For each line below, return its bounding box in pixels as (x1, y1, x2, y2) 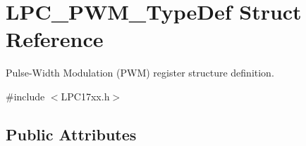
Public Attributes (6, 123, 137, 145)
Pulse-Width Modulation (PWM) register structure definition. (6, 65, 274, 80)
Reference (6, 25, 104, 53)
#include (6, 88, 45, 103)
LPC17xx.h (61, 88, 110, 103)
